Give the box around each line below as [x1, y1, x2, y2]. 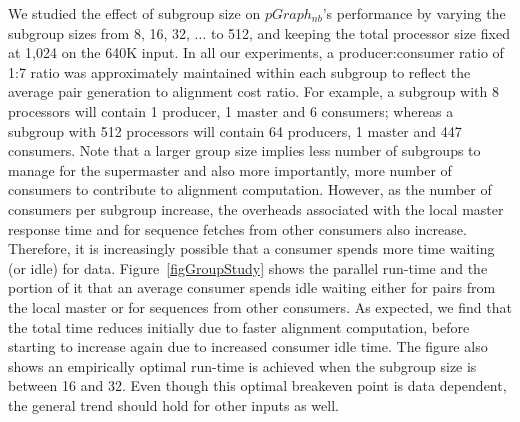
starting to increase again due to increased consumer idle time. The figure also [8, 336, 488, 357]
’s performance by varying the [322, 3, 506, 23]
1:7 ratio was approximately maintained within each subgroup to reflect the [8, 61, 471, 82]
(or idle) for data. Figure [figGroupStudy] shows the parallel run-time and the [8, 257, 488, 278]
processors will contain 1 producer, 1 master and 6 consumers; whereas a [8, 100, 454, 121]
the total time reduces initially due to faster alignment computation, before [8, 316, 470, 337]
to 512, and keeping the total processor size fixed [210, 22, 510, 43]
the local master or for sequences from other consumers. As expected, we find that [8, 296, 512, 317]
